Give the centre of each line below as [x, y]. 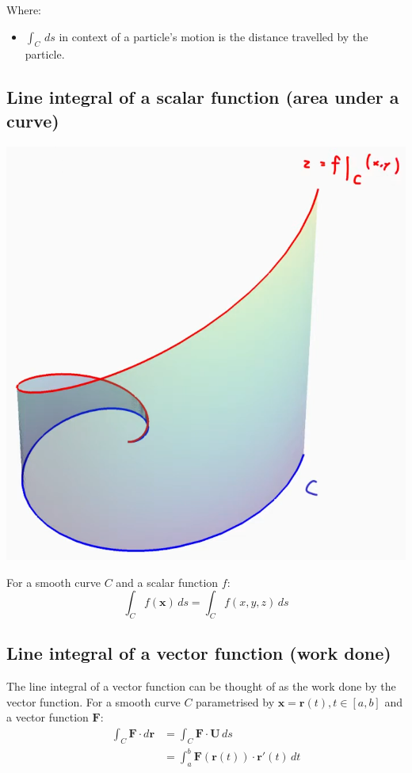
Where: [24, 10]
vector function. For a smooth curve [93, 701]
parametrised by [235, 701]
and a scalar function [167, 582]
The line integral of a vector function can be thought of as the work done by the [201, 686]
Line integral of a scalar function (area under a [203, 97]
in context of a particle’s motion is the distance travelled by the [214, 36]
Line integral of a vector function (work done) [199, 653]
